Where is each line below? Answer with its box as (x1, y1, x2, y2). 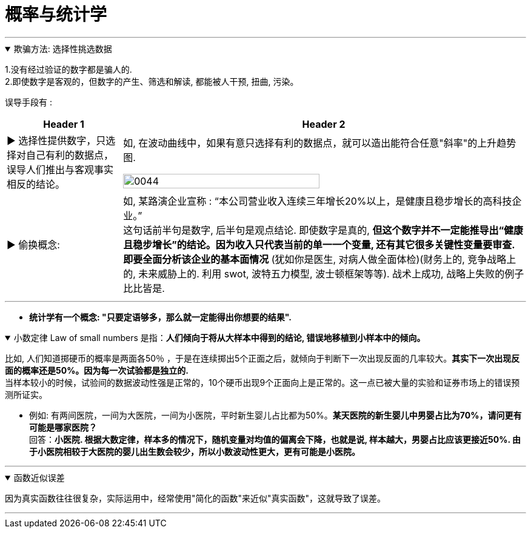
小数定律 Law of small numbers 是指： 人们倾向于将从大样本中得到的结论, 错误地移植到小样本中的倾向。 (13, 332, 426, 343)
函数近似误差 (13, 472, 65, 483)
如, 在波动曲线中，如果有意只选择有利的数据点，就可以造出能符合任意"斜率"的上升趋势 (123, 136, 516, 149)
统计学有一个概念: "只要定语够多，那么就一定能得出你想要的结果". (29, 311, 292, 322)
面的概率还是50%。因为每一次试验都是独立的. (5, 365, 189, 376)
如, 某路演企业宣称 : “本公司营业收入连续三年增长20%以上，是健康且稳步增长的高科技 (123, 194, 512, 207)
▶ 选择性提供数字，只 (7, 134, 106, 147)
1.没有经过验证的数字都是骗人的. (5, 64, 132, 74)
